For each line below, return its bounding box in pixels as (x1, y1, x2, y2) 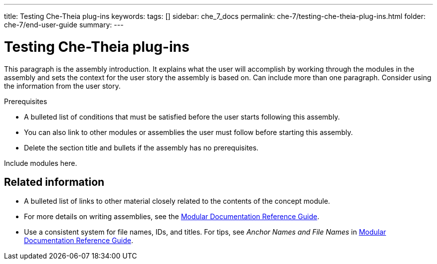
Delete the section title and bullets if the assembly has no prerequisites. (24, 143, 259, 152)
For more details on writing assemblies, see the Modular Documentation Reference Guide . (24, 212, 319, 221)
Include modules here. (4, 158, 77, 167)
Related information (4, 175, 105, 188)
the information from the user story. (4, 81, 121, 90)
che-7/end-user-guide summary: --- (4, 20, 124, 29)
